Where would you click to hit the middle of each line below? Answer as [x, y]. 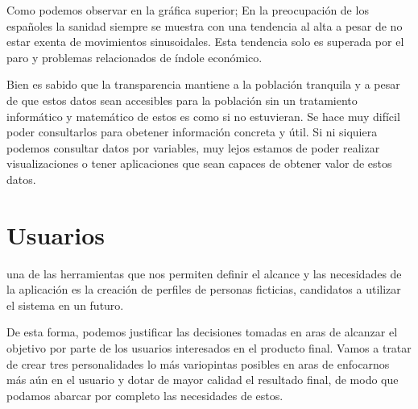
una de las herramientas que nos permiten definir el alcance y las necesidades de [204, 273]
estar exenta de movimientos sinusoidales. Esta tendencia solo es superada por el [205, 42]
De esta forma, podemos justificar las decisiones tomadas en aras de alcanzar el [202, 332]
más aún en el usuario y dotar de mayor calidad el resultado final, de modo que [203, 380]
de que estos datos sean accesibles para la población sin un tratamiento [182, 100]
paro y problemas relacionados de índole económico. [135, 57]
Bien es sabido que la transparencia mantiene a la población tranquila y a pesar [203, 84]
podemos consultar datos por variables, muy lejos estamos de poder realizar [193, 147]
